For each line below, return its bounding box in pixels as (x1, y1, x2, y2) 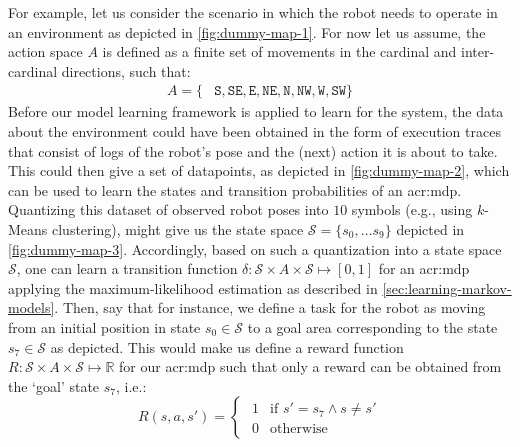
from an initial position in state (8, 316, 201, 337)
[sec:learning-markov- (382, 277, 512, 298)
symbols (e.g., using (351, 199, 473, 220)
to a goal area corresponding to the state (247, 316, 498, 337)
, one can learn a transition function (16, 258, 238, 279)
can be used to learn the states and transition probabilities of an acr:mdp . (8, 179, 462, 200)
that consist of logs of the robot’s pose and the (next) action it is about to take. (8, 140, 498, 161)
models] (8, 297, 55, 318)
